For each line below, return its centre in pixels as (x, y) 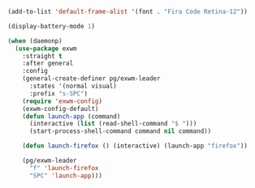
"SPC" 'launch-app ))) (66, 175)
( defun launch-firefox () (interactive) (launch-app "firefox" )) (135, 146)
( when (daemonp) (35, 41)
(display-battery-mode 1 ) (51, 26)
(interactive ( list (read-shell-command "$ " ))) (113, 124)
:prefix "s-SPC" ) (58, 93)
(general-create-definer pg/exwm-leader (91, 79)
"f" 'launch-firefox (64, 168)
